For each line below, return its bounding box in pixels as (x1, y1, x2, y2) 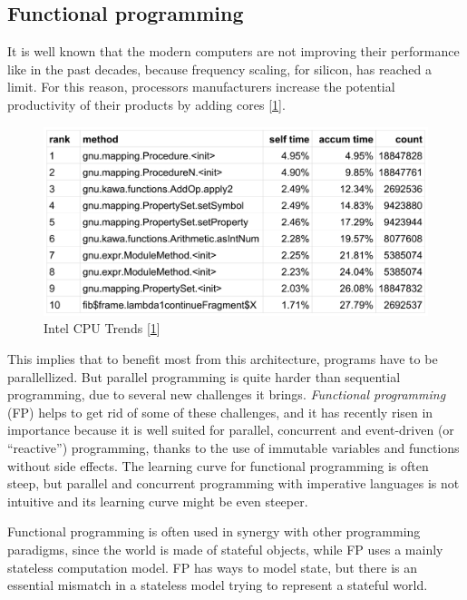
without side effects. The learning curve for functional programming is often (7, 456, 429, 475)
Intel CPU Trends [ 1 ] (44, 319, 161, 338)
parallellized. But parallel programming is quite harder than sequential (7, 367, 401, 386)
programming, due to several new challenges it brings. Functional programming (7, 385, 446, 404)
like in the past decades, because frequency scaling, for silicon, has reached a (7, 59, 432, 78)
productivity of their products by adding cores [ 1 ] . (7, 94, 286, 113)
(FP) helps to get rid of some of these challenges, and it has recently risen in (7, 402, 433, 421)
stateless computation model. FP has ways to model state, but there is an (7, 557, 418, 576)
